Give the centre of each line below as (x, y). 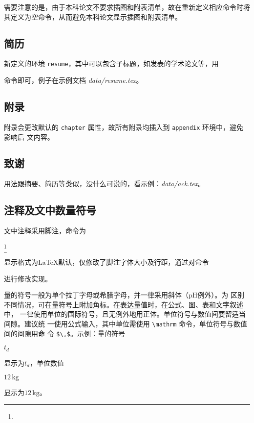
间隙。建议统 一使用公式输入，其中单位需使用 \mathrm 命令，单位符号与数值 (126, 323)
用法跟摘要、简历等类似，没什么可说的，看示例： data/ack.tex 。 (105, 184)
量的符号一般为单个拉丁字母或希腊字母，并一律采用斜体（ (96, 295)
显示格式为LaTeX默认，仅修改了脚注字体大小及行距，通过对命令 (106, 262)
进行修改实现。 (28, 278)
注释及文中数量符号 (50, 210)
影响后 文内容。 (29, 137)
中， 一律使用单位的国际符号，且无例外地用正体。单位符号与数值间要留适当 (125, 314)
